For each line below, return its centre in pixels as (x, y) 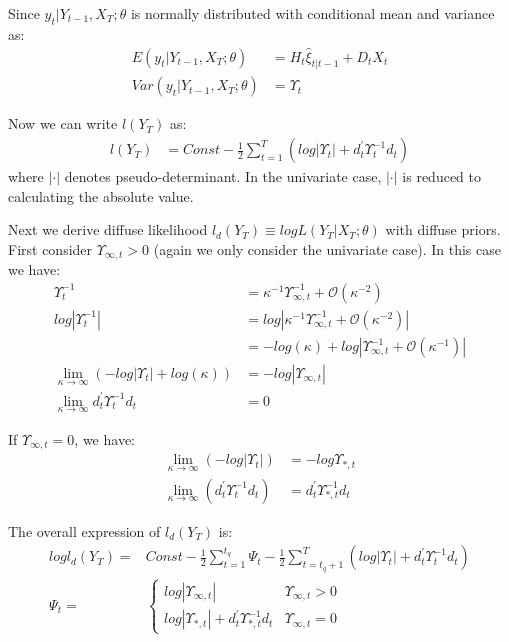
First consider (50, 248)
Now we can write (63, 123)
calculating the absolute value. (101, 195)
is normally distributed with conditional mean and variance (312, 13)
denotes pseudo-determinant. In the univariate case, (223, 176)
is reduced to (441, 176)
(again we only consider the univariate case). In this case (327, 248)
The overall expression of (84, 530)
